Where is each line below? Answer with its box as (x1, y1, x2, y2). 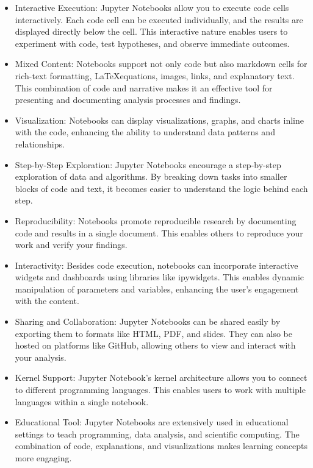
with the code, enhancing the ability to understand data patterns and (15, 126, 275, 138)
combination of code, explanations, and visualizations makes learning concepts (15, 439, 308, 452)
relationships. (15, 137, 65, 150)
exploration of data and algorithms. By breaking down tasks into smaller (15, 170, 287, 183)
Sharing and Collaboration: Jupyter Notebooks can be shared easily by (15, 315, 281, 328)
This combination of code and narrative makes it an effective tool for (15, 81, 273, 94)
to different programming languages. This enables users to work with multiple (15, 383, 306, 396)
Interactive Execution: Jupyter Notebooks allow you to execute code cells (15, 1, 289, 13)
